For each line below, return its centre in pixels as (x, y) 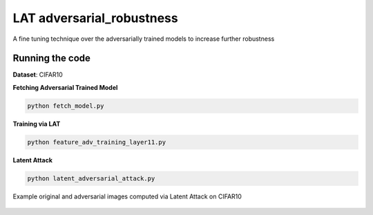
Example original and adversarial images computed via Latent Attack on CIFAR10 (127, 196)
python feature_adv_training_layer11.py (96, 142)
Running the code (52, 58)
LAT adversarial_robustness (96, 18)
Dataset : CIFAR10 (38, 75)
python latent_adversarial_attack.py (91, 178)
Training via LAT (37, 124)
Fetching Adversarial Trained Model (65, 87)
